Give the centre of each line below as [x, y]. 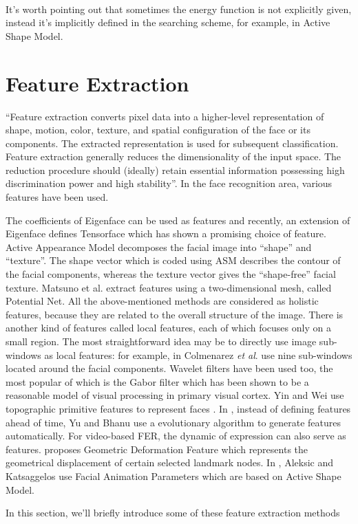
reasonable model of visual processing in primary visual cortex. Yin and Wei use [175, 395]
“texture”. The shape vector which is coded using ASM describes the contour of [173, 260]
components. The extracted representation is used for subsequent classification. [172, 143]
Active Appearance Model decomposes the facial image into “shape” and [159, 247]
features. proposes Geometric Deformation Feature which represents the [157, 449]
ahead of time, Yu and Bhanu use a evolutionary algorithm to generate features [173, 422]
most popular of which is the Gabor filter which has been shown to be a [157, 381]
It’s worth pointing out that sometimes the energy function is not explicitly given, [179, 9]
